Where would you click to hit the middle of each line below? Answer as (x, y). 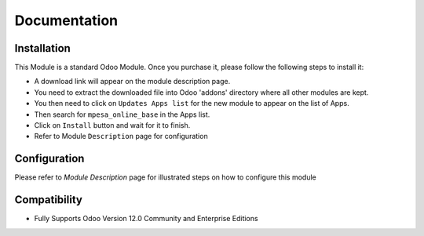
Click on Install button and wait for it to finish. (112, 125)
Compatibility (48, 200)
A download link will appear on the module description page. (132, 82)
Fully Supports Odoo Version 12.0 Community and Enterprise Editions (146, 219)
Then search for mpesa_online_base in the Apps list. (122, 114)
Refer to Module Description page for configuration (121, 136)
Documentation (66, 20)
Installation (42, 48)
